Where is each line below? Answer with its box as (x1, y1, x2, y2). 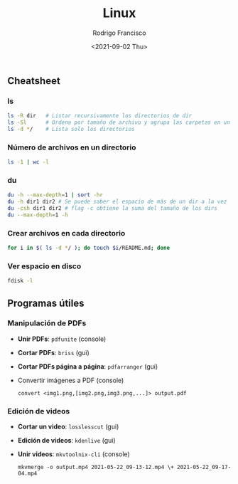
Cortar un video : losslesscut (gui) (17, 422, 119, 431)
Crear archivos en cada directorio (7, 228, 126, 238)
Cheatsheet (7, 75, 60, 87)
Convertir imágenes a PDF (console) (17, 376, 124, 384)
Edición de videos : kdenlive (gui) (17, 436, 116, 445)
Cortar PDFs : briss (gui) (17, 348, 90, 357)
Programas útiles (7, 297, 85, 309)
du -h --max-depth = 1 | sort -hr (7, 191, 103, 199)
